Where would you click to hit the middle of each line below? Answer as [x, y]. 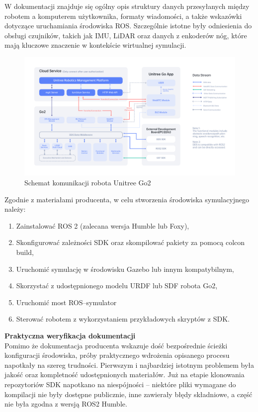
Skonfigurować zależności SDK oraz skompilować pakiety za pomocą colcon [130, 242]
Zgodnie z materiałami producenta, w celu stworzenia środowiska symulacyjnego [127, 199]
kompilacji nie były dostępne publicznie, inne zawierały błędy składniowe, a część [129, 394]
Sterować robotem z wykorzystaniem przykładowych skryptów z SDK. [123, 319]
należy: [15, 209]
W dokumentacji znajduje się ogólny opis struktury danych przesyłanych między [127, 6]
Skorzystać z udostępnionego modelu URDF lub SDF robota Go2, [117, 286]
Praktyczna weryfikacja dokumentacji [70, 335]
